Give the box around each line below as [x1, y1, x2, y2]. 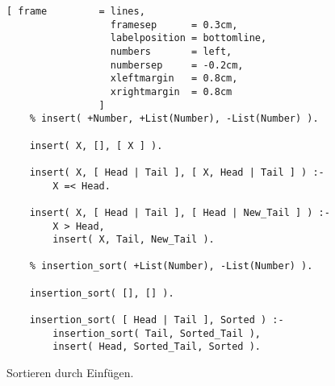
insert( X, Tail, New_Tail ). [52, 234, 215, 246]
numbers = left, [110, 45, 232, 57]
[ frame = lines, [6, 6, 145, 17]
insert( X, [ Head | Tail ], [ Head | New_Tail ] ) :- [29, 206, 330, 218]
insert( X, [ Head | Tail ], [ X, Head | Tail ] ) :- [29, 166, 325, 178]
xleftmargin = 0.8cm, [110, 73, 238, 85]
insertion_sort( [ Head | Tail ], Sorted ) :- [29, 314, 284, 326]
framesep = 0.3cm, [110, 19, 238, 31]
